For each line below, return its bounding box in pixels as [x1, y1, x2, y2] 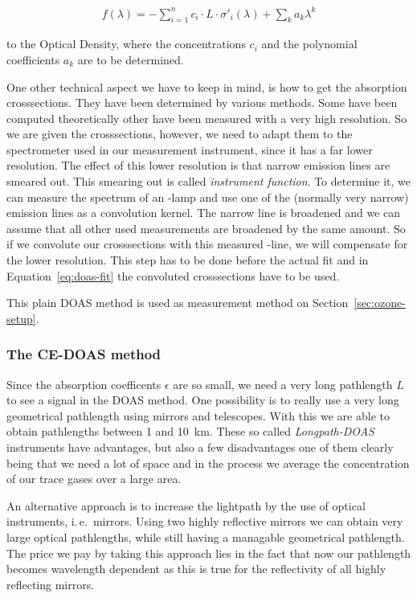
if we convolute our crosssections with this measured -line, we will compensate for [6, 236, 408, 252]
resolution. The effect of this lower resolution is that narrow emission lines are [6, 157, 390, 174]
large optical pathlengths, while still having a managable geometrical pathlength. [6, 528, 405, 545]
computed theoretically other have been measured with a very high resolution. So [6, 109, 407, 126]
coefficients [6, 51, 60, 68]
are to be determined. [77, 51, 184, 68]
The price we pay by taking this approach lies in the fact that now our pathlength [6, 544, 411, 561]
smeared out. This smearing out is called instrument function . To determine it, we [6, 173, 411, 190]
